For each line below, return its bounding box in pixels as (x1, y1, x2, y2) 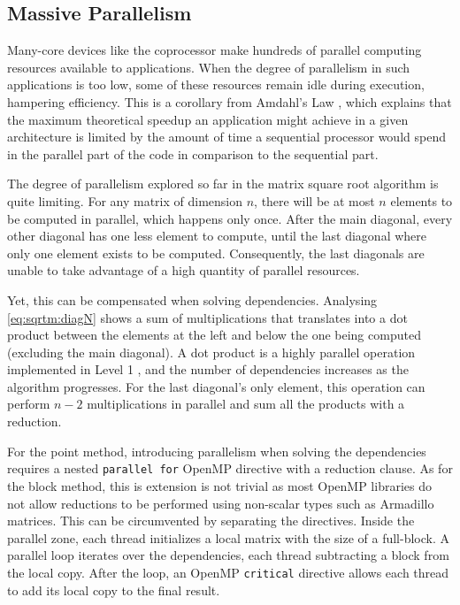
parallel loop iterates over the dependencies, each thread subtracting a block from (7, 546, 449, 564)
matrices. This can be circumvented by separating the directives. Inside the (7, 511, 415, 530)
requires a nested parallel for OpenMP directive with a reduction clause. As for (7, 459, 453, 478)
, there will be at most (254, 191, 375, 210)
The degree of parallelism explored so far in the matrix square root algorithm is (7, 174, 439, 193)
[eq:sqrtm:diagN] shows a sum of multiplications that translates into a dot (7, 308, 408, 326)
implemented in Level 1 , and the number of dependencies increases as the (7, 360, 409, 379)
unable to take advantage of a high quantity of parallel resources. (7, 261, 360, 280)
